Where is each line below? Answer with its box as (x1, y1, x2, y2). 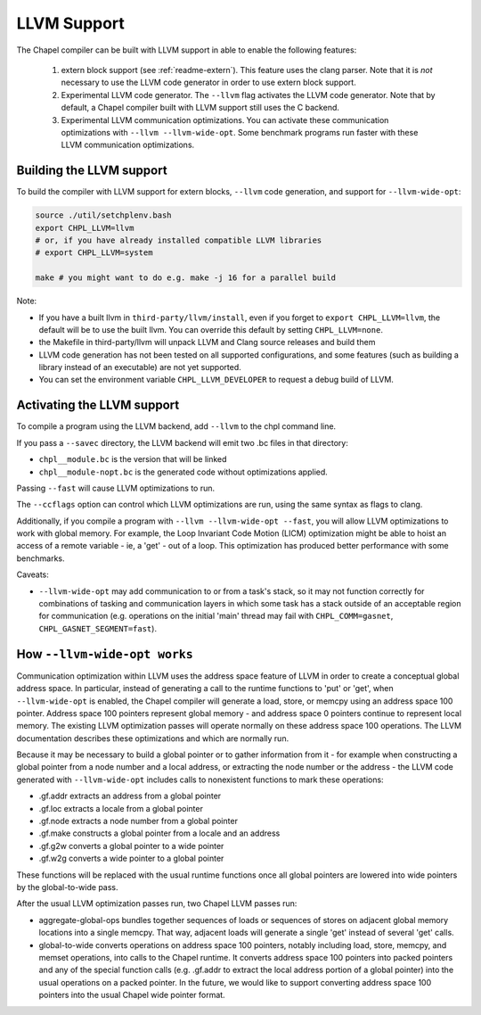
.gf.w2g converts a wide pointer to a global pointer (38, 853, 224, 864)
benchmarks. (16, 553, 66, 564)
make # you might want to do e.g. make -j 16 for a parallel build (35, 273, 337, 283)
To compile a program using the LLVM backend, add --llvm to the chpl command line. (16, 421, 337, 432)
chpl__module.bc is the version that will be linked (38, 454, 227, 465)
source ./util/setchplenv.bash (35, 210, 173, 220)
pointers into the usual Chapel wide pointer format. (38, 990, 226, 1001)
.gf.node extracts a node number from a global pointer (38, 816, 238, 827)
